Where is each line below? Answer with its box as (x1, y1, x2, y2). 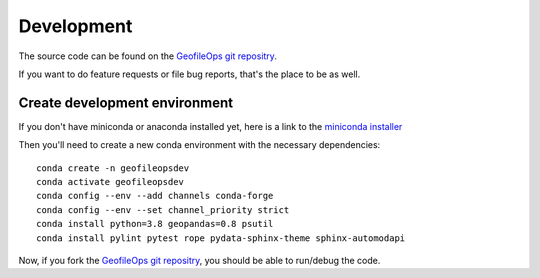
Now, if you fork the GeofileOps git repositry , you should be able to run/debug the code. (18, 254, 381, 266)
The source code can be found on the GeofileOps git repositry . (18, 50, 277, 62)
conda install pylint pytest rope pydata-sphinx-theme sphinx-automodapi (36, 232, 406, 244)
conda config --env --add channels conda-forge (36, 190, 274, 202)
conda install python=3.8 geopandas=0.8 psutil (36, 218, 274, 230)
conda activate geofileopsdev (36, 176, 185, 188)
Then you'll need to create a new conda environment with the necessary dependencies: (18, 139, 381, 151)
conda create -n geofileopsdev (36, 162, 190, 174)
